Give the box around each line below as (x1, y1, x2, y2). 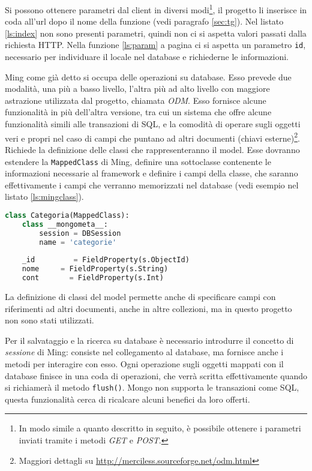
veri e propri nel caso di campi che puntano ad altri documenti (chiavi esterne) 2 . (5, 130, 300, 144)
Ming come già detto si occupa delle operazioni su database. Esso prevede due (5, 70, 292, 83)
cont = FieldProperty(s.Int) (22, 274, 164, 283)
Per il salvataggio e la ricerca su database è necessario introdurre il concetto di (5, 334, 294, 346)
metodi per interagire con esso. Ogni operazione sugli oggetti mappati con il (5, 357, 284, 370)
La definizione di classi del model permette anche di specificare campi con (5, 290, 276, 302)
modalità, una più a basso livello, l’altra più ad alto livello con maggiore (5, 82, 270, 95)
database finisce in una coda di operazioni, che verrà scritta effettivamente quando (5, 369, 307, 382)
